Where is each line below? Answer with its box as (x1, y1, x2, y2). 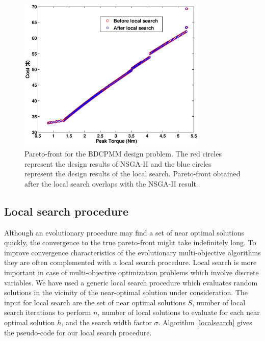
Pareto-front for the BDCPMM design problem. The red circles (24, 148, 222, 159)
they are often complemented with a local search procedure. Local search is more (4, 257, 257, 268)
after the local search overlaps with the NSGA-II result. (24, 178, 198, 189)
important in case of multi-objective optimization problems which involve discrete (4, 267, 259, 277)
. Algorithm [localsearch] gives (158, 317, 252, 327)
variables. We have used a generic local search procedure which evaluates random (4, 277, 258, 287)
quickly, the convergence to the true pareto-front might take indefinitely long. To (4, 237, 256, 248)
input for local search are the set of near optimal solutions (4, 297, 185, 307)
